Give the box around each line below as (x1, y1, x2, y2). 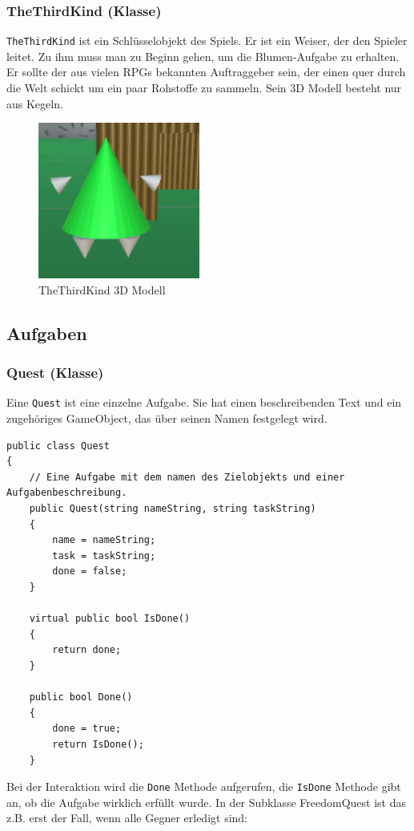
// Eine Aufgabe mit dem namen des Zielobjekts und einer (29, 471, 345, 483)
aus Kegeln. (6, 95, 63, 111)
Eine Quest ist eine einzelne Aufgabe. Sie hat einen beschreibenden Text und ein (6, 394, 402, 411)
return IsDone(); (52, 738, 144, 750)
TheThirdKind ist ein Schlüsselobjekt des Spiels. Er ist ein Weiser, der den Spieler (6, 32, 408, 49)
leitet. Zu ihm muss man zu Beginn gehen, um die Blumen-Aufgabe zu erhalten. (6, 47, 400, 64)
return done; (52, 644, 122, 656)
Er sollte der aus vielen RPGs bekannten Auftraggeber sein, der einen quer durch (6, 63, 406, 80)
